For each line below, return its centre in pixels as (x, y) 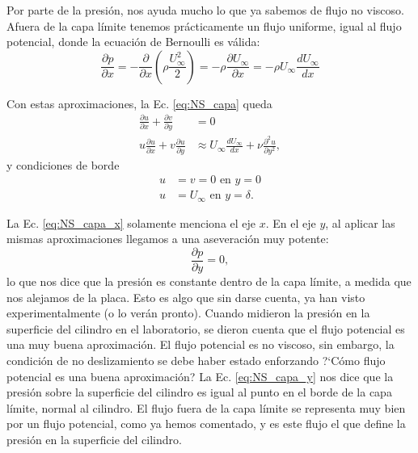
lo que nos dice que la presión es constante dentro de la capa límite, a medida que (209, 281)
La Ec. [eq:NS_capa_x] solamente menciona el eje (131, 222)
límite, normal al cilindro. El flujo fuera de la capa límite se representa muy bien (206, 407)
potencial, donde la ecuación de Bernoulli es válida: (133, 42)
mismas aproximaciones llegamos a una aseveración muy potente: (168, 239)
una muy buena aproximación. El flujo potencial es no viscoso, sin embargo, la (201, 344)
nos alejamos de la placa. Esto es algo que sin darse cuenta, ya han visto (186, 297)
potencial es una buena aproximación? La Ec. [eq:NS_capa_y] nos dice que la (200, 376)
